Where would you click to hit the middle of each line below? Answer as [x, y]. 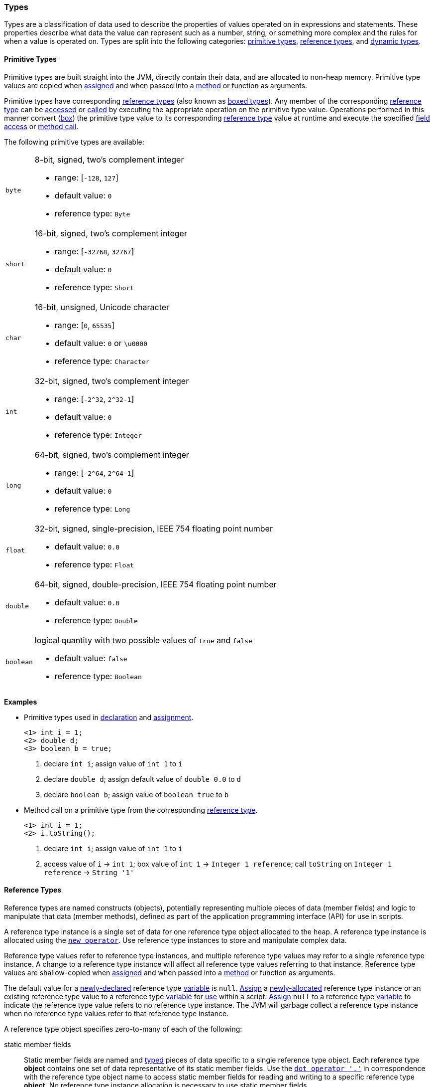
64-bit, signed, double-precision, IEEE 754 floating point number [156, 584]
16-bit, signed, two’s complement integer [111, 233]
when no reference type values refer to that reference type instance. [116, 1013]
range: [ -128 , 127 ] [87, 177]
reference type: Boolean [98, 676]
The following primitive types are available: [74, 142]
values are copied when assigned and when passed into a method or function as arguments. [156, 85]
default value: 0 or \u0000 [101, 343]
